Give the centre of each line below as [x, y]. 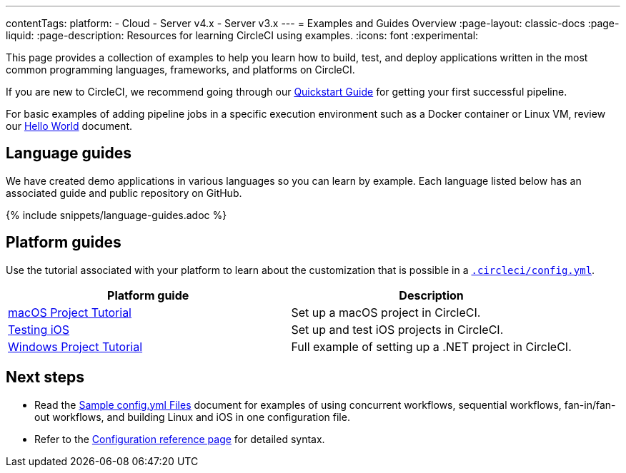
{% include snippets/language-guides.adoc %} [116, 215]
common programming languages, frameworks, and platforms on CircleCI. [180, 70]
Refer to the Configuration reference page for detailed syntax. [180, 439]
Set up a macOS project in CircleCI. [386, 312]
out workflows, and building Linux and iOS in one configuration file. [192, 417]
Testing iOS [39, 329]
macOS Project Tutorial [70, 312]
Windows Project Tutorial [75, 346]
